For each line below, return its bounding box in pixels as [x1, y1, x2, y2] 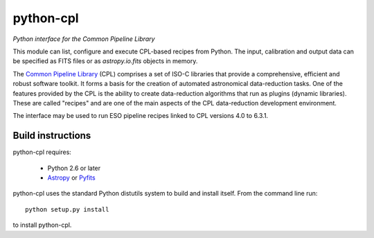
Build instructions [12, 130, 91, 142]
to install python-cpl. [12, 221, 72, 229]
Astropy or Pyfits [47, 173, 96, 182]
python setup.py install [25, 205, 109, 213]
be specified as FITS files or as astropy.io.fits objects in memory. [12, 57, 198, 65]
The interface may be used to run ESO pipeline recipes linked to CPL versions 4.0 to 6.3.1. [12, 112, 269, 120]
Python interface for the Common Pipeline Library [12, 35, 155, 43]
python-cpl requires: [12, 148, 72, 156]
